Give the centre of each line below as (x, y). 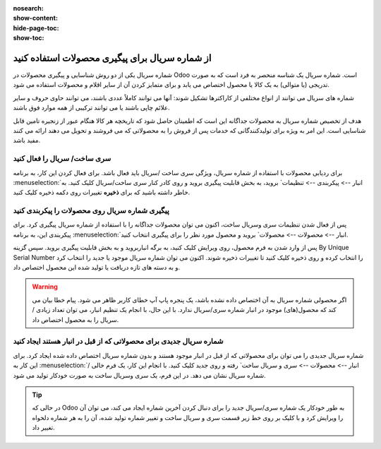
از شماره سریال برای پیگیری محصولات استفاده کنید (112, 58)
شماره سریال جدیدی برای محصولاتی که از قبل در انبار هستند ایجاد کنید (118, 341)
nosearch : (28, 8)
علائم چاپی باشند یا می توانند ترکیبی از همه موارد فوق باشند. (91, 108)
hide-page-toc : (36, 28)
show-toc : (29, 38)
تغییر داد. (44, 428)
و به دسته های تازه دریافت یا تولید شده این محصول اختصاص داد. (97, 268)
